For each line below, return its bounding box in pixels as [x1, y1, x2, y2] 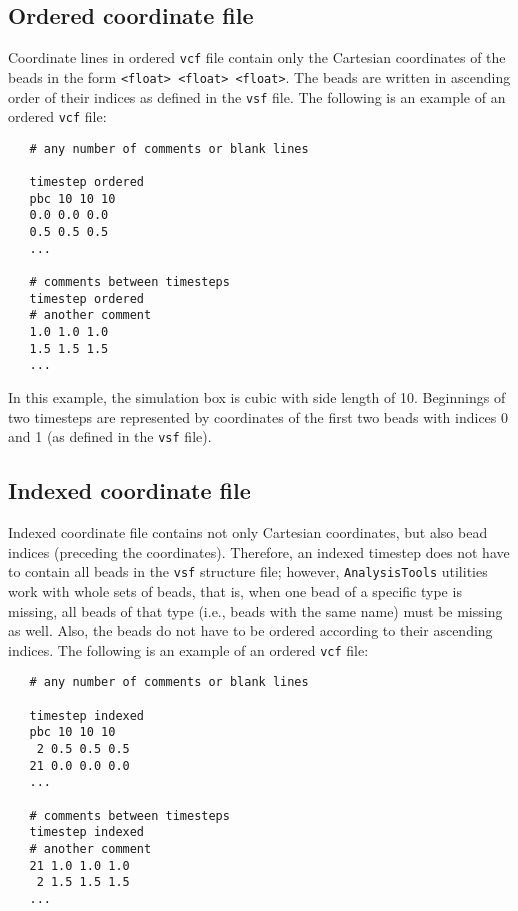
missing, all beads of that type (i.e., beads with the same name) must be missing [8, 600, 503, 621]
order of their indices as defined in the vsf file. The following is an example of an [8, 86, 506, 107]
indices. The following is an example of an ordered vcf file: [8, 639, 369, 660]
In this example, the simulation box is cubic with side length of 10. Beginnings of [8, 387, 506, 408]
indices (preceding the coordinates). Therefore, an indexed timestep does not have [8, 541, 510, 562]
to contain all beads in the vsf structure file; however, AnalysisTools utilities [8, 561, 488, 582]
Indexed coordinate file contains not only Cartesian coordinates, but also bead [8, 522, 488, 543]
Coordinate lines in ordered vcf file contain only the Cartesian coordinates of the [8, 47, 506, 68]
